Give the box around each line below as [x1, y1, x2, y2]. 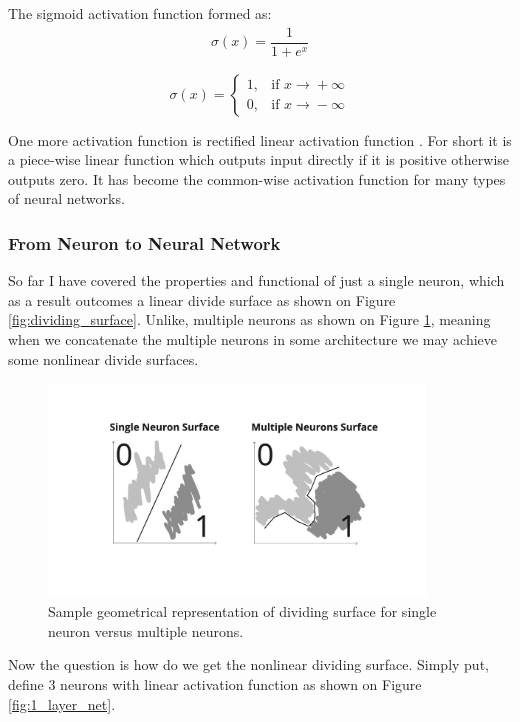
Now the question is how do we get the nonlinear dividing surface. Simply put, [8, 654, 489, 675]
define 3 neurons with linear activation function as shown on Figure [8, 674, 422, 695]
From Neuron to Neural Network [8, 230, 281, 255]
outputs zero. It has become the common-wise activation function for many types [8, 168, 506, 189]
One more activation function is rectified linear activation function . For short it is [8, 129, 512, 150]
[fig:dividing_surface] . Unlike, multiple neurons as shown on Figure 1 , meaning [8, 309, 491, 330]
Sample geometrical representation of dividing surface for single [48, 601, 437, 622]
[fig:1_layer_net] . [8, 693, 116, 714]
